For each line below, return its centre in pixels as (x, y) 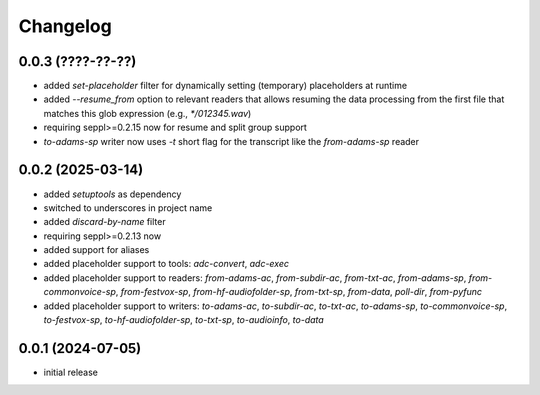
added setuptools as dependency (112, 194)
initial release (71, 372)
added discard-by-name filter (104, 222)
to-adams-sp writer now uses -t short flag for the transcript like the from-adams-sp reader (231, 141)
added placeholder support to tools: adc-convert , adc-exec (166, 264)
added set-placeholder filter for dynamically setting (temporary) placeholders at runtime (225, 86)
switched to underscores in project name (128, 207)
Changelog (65, 26)
